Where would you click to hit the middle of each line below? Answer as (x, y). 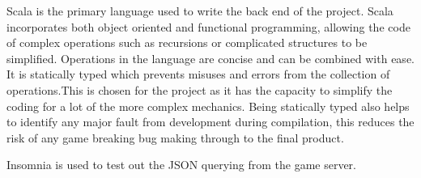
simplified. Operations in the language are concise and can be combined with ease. (210, 58)
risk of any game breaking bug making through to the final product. (175, 137)
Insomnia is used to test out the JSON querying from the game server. (181, 165)
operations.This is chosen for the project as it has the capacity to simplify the (200, 89)
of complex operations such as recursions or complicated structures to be (187, 42)
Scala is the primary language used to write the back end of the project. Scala (200, 11)
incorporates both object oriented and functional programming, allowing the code (208, 26)
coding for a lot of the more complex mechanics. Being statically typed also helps (208, 106)
